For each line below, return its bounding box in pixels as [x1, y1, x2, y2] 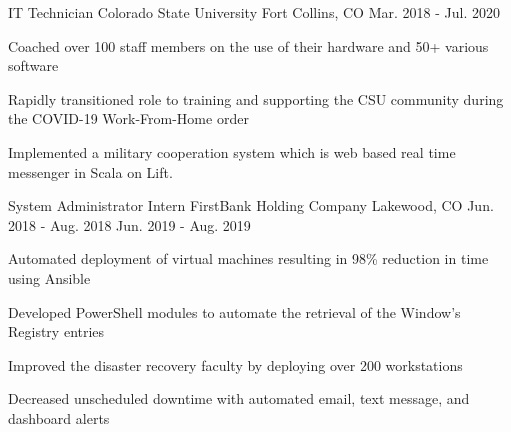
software [8, 55, 59, 76]
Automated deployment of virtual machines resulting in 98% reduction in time [8, 248, 489, 269]
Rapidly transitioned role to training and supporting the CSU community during [8, 88, 504, 109]
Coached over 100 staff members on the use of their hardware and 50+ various [8, 35, 489, 56]
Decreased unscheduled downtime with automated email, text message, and [8, 388, 470, 409]
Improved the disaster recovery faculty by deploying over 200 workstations [8, 354, 463, 375]
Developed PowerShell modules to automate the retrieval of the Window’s [8, 301, 461, 322]
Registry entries [8, 321, 105, 342]
